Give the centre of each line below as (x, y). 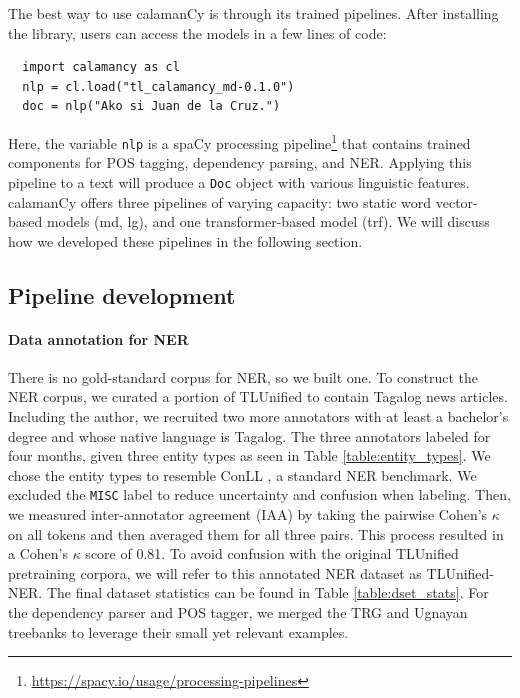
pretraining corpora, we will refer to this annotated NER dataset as (215, 572)
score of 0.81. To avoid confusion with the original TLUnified (272, 553)
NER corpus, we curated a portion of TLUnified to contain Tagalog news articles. (258, 396)
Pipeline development (122, 294)
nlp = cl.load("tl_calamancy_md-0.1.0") (158, 86)
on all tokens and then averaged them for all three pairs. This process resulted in (256, 533)
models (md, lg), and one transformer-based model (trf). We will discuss (268, 221)
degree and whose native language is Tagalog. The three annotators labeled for (249, 435)
